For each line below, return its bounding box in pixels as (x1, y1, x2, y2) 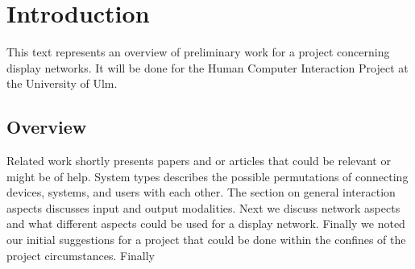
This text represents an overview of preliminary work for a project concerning (6, 43, 390, 60)
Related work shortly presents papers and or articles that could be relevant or (6, 152, 391, 169)
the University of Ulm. (6, 75, 118, 92)
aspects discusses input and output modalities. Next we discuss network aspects (6, 199, 400, 216)
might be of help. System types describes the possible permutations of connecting (6, 168, 409, 184)
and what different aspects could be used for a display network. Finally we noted (6, 215, 405, 232)
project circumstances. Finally (6, 246, 155, 263)
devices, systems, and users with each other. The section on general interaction (6, 184, 396, 201)
